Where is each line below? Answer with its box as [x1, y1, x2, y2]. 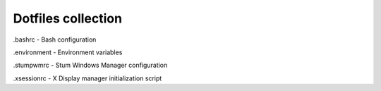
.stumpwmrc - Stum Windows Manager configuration [13, 61, 168, 70]
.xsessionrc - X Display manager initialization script [13, 74, 162, 83]
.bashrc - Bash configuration [13, 35, 97, 44]
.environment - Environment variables [13, 48, 123, 56]
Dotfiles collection [13, 11, 123, 26]
